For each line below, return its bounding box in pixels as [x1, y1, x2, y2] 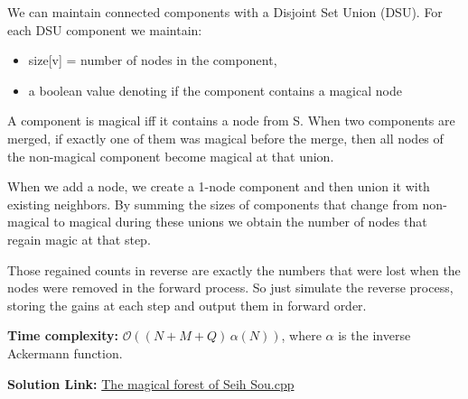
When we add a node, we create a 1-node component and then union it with [7, 177, 430, 196]
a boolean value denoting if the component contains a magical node [28, 80, 402, 99]
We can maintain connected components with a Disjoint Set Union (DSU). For [7, 3, 443, 21]
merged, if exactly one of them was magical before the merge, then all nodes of [7, 128, 444, 147]
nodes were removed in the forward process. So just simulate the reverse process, [7, 278, 454, 297]
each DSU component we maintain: [7, 20, 202, 39]
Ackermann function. [7, 343, 123, 362]
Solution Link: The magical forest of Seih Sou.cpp [7, 374, 295, 393]
